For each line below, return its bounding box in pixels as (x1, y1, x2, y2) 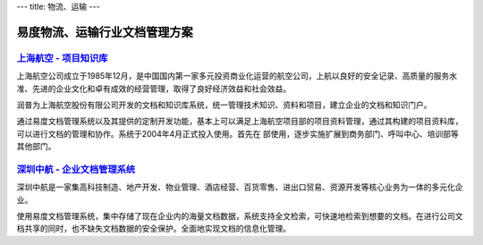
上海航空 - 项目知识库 (16, 52, 108, 64)
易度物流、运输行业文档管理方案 (16, 24, 193, 39)
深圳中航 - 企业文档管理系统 (16, 163, 136, 175)
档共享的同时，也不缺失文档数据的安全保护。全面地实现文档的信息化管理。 (16, 224, 291, 234)
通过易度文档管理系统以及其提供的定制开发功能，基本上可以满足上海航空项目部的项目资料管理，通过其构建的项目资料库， (16, 116, 463, 127)
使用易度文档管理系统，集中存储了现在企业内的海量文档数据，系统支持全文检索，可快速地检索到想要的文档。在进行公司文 (16, 211, 463, 222)
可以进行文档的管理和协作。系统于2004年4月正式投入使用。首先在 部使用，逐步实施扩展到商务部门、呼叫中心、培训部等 (16, 128, 460, 139)
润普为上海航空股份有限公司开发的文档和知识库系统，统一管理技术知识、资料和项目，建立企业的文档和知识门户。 (16, 99, 432, 110)
